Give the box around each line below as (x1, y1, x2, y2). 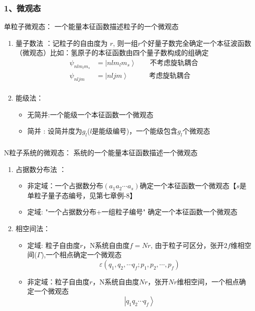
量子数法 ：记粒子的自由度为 (15, 37, 108, 48)
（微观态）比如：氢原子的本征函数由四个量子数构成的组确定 (15, 47, 209, 58)
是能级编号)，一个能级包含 (92, 126, 178, 136)
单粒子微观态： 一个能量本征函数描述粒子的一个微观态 (4, 21, 179, 32)
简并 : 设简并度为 (27, 126, 82, 136)
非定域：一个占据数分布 (27, 180, 103, 191)
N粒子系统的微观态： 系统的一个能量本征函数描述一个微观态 (4, 147, 198, 157)
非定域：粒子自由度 (27, 276, 90, 286)
